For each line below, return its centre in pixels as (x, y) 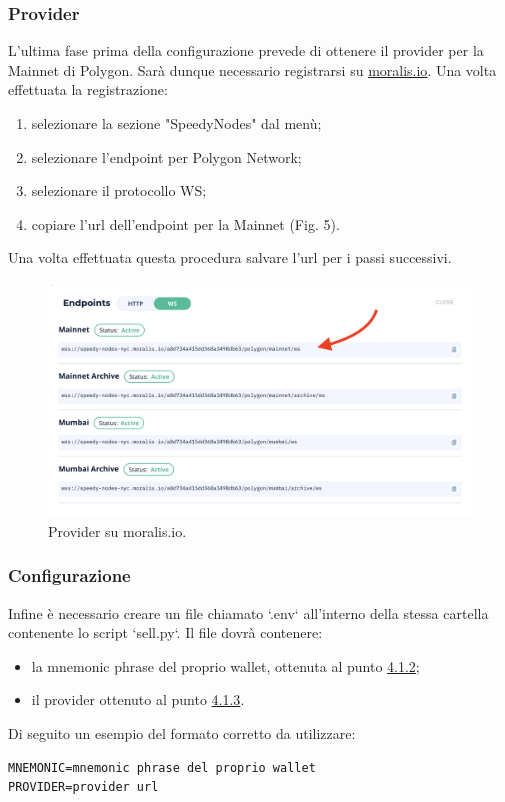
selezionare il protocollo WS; (119, 190)
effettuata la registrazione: (88, 89)
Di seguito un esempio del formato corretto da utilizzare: (182, 732)
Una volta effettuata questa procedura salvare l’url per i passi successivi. (230, 257)
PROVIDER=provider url (83, 787)
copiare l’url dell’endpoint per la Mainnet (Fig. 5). (185, 223)
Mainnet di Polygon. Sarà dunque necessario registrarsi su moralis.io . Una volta (252, 69)
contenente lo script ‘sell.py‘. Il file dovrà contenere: (165, 632)
